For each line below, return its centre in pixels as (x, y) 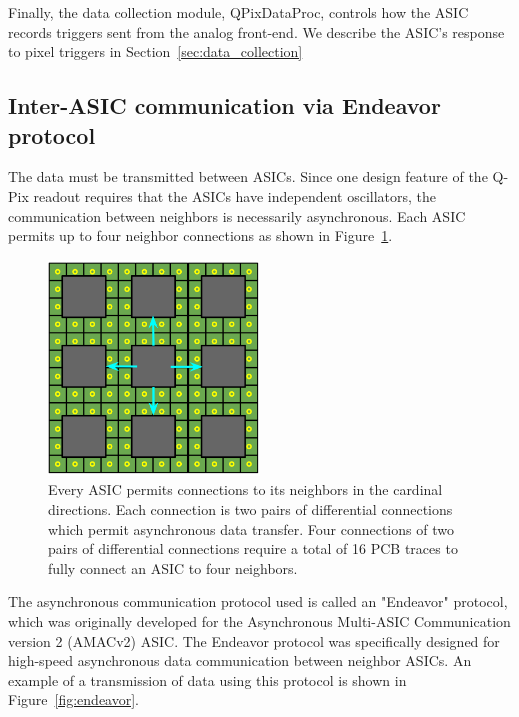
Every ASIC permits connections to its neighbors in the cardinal (245, 489)
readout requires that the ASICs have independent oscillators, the (235, 195)
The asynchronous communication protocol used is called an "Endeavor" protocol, (258, 601)
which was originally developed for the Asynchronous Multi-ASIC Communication (259, 620)
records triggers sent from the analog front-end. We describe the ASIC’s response (256, 31)
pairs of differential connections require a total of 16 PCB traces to (253, 548)
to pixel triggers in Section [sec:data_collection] (155, 51)
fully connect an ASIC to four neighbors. (173, 567)
